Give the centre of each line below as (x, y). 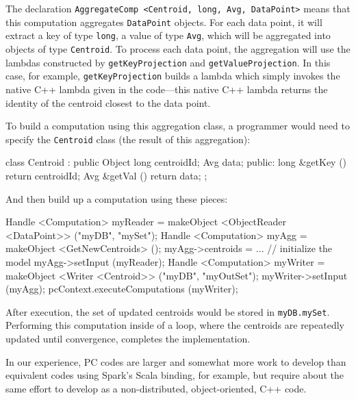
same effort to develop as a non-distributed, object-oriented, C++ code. (156, 388)
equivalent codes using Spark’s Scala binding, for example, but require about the (175, 375)
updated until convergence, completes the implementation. (128, 338)
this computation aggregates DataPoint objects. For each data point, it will (164, 22)
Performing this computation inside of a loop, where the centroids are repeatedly (175, 325)
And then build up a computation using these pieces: (117, 198)
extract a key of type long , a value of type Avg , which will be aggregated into (168, 35)
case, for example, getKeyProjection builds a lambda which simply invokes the (173, 76)
